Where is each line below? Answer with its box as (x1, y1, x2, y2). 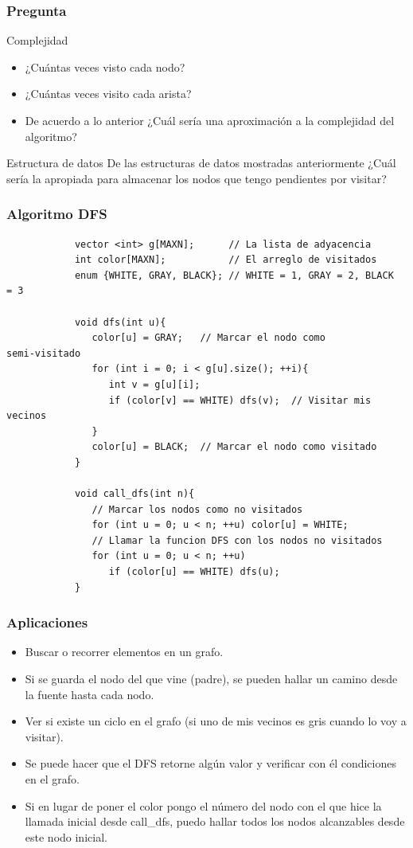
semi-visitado (6, 347, 81, 359)
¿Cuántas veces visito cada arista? (25, 85, 192, 102)
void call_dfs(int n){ (74, 488, 195, 500)
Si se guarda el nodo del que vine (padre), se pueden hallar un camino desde (25, 670, 398, 687)
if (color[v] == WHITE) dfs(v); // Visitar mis (108, 394, 372, 406)
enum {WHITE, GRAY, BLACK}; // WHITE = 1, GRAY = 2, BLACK (74, 269, 394, 281)
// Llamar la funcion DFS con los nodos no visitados (92, 534, 383, 546)
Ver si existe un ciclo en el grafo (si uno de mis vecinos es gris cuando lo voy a (25, 713, 407, 729)
